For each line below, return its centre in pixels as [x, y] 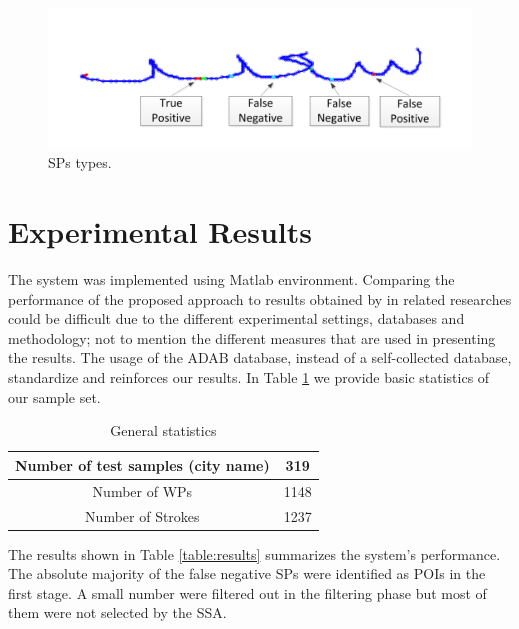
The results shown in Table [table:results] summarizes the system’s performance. [254, 553]
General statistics [163, 430]
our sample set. [54, 396]
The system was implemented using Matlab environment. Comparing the [231, 279]
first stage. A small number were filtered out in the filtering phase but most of [247, 592]
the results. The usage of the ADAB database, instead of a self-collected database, [260, 357]
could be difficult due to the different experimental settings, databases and [236, 318]
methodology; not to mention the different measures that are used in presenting [252, 337]
